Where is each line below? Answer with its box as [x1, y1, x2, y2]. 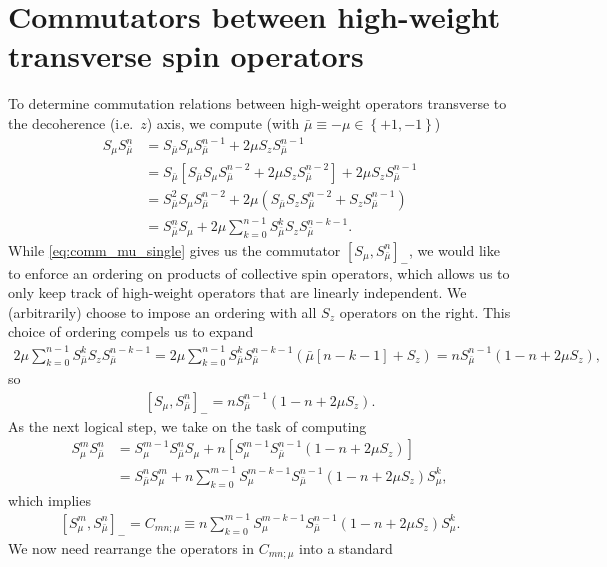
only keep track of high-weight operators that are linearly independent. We [8, 282, 467, 303]
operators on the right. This [339, 301, 511, 322]
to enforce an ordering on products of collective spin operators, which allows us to [8, 262, 510, 283]
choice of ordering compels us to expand [8, 321, 254, 342]
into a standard [298, 537, 393, 558]
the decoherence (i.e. [8, 112, 134, 133]
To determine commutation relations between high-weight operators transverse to [8, 93, 507, 114]
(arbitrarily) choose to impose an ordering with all [8, 301, 317, 322]
